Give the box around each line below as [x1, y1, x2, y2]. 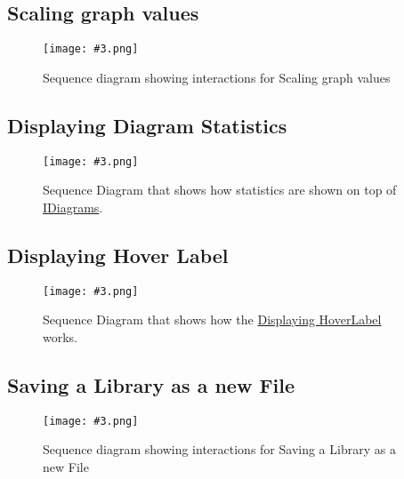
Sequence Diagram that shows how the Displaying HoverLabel [43, 310, 382, 329]
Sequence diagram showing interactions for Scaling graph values [43, 68, 391, 86]
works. [43, 327, 78, 346]
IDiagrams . [43, 197, 103, 216]
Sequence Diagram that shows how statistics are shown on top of [43, 180, 397, 199]
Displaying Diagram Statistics [7, 111, 287, 139]
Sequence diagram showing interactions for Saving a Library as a [43, 440, 396, 459]
